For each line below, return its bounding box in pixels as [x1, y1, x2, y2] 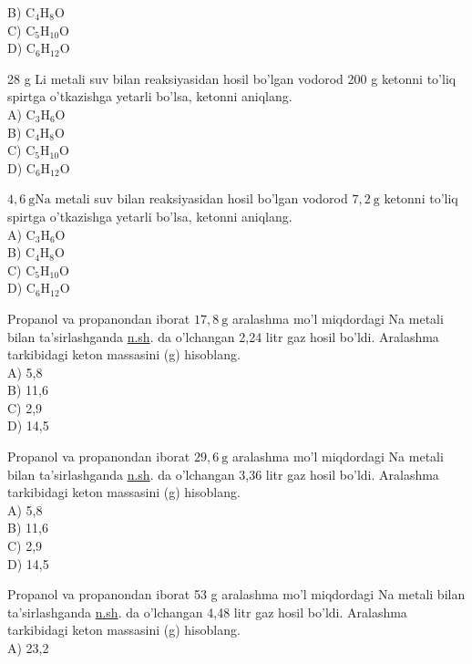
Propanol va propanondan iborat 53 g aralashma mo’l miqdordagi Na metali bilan [7, 585, 466, 604]
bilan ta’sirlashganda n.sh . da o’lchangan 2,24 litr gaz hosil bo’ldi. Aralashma [7, 327, 439, 346]
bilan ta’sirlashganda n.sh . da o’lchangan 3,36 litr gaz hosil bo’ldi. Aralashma [7, 464, 439, 483]
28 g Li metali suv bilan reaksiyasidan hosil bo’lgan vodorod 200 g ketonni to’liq [7, 68, 457, 88]
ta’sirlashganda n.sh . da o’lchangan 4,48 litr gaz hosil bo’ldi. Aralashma [7, 602, 407, 621]
